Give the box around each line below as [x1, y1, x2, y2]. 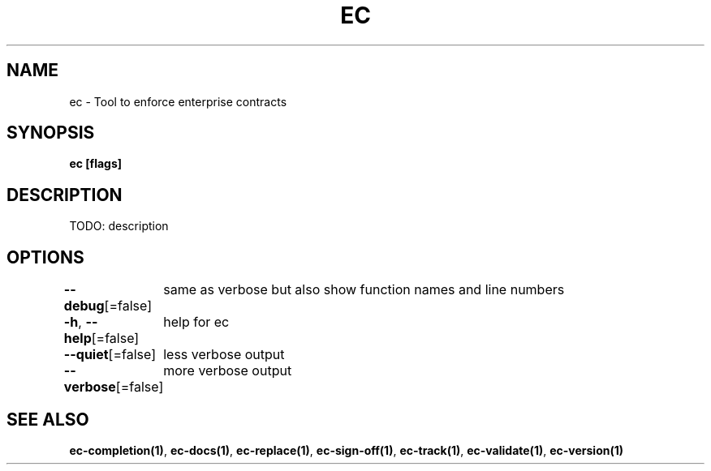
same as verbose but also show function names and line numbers [163, 281, 565, 298]
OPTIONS [6, 246, 84, 268]
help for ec [163, 314, 230, 331]
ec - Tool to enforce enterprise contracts [69, 94, 287, 109]
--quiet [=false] [63, 346, 156, 363]
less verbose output [163, 346, 285, 363]
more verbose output [163, 362, 292, 379]
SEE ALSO [6, 409, 89, 430]
